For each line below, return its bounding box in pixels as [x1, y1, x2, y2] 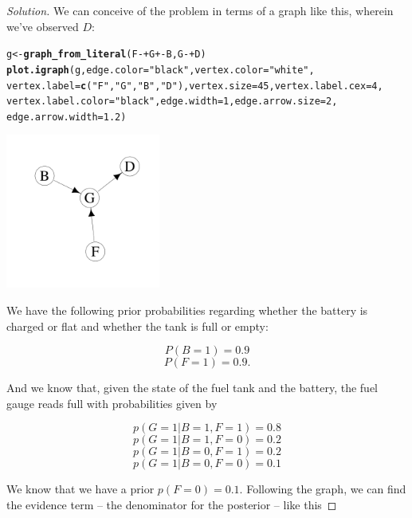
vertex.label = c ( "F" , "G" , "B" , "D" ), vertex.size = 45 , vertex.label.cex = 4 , [6, 80, 383, 92]
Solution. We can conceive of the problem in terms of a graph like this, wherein [6, 2, 394, 18]
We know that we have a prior [6, 481, 155, 497]
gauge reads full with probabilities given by [6, 394, 218, 411]
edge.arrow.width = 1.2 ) [6, 111, 127, 123]
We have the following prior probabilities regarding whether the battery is [6, 302, 368, 319]
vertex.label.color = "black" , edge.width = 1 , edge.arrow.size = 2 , [6, 96, 338, 108]
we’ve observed [6, 18, 79, 34]
